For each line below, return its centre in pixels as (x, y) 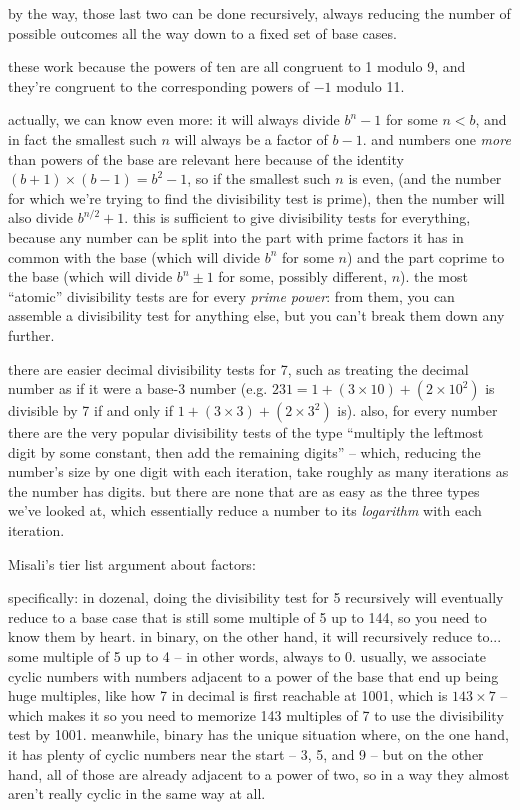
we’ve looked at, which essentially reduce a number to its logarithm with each (245, 510)
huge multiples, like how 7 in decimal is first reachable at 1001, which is (228, 695)
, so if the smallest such (259, 178)
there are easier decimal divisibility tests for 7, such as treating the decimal (238, 368)
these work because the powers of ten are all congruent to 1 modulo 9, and (237, 66)
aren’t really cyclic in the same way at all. (137, 793)
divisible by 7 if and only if (91, 410)
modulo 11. (370, 85)
